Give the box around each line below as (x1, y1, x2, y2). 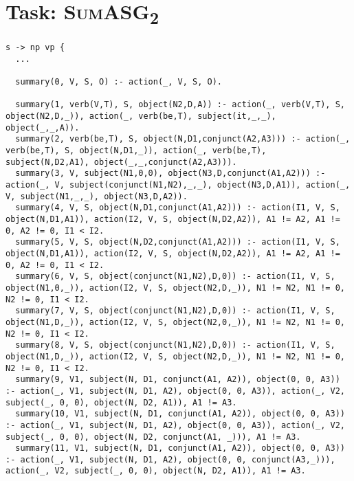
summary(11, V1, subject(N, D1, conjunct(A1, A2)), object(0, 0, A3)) (15, 443, 345, 454)
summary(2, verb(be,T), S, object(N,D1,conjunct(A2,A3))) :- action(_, (15, 134, 351, 144)
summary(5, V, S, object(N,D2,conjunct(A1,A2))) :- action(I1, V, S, (15, 237, 340, 247)
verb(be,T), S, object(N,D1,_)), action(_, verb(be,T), (5, 146, 267, 156)
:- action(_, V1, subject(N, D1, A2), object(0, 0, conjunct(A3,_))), (5, 454, 335, 465)
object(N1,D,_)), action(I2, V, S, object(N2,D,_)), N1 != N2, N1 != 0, (5, 351, 345, 361)
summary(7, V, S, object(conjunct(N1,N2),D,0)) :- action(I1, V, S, (15, 306, 335, 316)
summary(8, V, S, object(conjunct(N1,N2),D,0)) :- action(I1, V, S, (15, 340, 335, 350)
